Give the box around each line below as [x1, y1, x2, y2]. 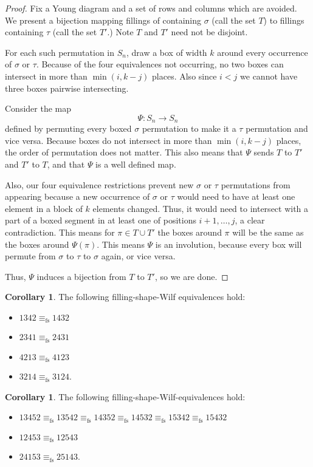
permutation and [246, 122, 308, 135]
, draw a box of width [126, 46, 207, 58]
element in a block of [5, 202, 83, 214]
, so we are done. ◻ [154, 270, 229, 282]
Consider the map [5, 102, 72, 115]
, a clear [235, 214, 265, 227]
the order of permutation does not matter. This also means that [5, 146, 243, 159]
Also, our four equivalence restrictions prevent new [5, 178, 194, 191]
